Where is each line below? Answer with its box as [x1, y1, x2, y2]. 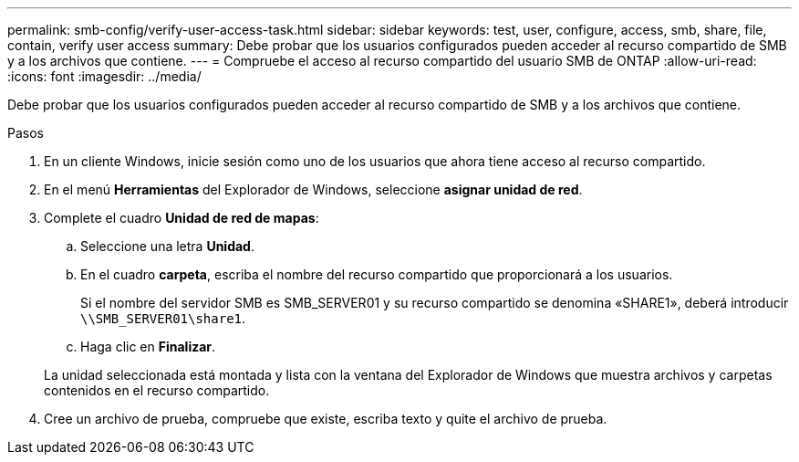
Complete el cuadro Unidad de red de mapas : [44, 210, 319, 226]
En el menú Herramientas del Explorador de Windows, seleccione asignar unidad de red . [44, 182, 583, 197]
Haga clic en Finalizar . [80, 339, 216, 354]
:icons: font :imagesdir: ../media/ [7, 68, 202, 84]
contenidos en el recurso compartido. [44, 383, 270, 398]
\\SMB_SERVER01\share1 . [80, 310, 246, 326]
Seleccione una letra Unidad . [80, 238, 254, 254]
